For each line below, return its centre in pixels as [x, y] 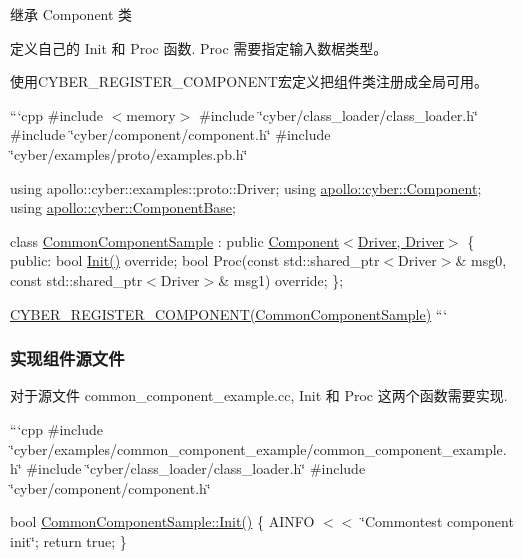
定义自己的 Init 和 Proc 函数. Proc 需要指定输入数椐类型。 [199, 47]
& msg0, [481, 260]
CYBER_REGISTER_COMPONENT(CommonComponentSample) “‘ [229, 313]
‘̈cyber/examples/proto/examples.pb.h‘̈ [129, 153]
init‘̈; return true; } [68, 540]
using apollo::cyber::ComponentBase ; [123, 207]
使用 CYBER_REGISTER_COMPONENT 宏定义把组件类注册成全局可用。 [249, 81]
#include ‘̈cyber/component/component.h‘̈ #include [170, 134]
